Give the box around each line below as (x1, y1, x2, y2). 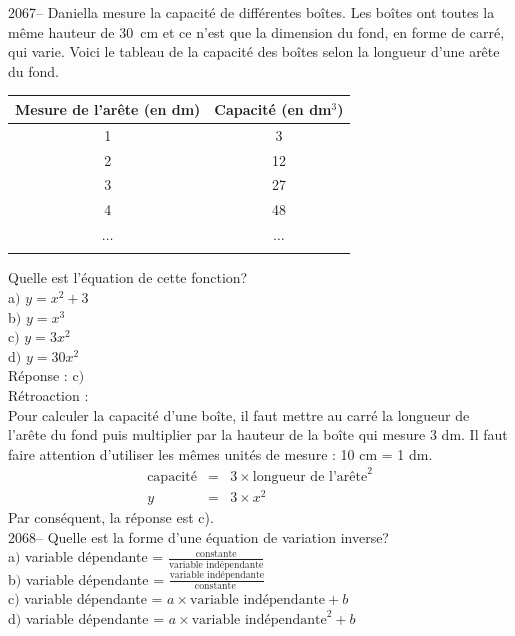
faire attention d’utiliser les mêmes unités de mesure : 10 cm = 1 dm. (8, 443, 433, 464)
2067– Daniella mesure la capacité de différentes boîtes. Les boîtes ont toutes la (8, 2, 495, 22)
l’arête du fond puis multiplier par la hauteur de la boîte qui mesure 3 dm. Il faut (8, 424, 508, 445)
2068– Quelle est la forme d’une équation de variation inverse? (8, 526, 389, 547)
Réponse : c (8, 365, 79, 386)
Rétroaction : (8, 385, 89, 405)
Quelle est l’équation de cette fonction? (8, 267, 248, 288)
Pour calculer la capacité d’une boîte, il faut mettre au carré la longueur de (8, 404, 470, 425)
